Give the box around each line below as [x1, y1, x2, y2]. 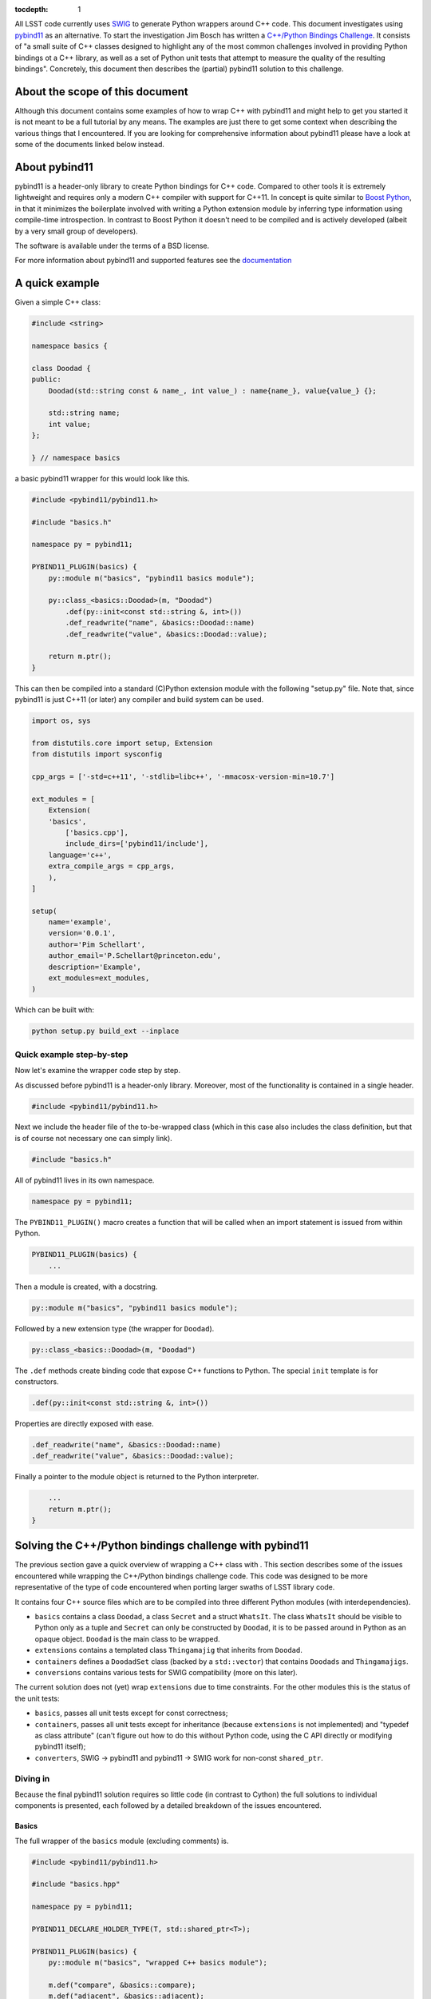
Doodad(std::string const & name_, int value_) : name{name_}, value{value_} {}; [48, 386, 377, 395]
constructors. [14, 1376, 59, 1387]
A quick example [14, 277, 100, 290]
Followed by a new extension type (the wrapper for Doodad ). [14, 1323, 215, 1333]
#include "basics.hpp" [31, 1880, 121, 1889]
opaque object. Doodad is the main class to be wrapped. [34, 1634, 220, 1643]
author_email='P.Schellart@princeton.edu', [48, 952, 221, 960]
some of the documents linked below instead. [14, 140, 165, 150]
